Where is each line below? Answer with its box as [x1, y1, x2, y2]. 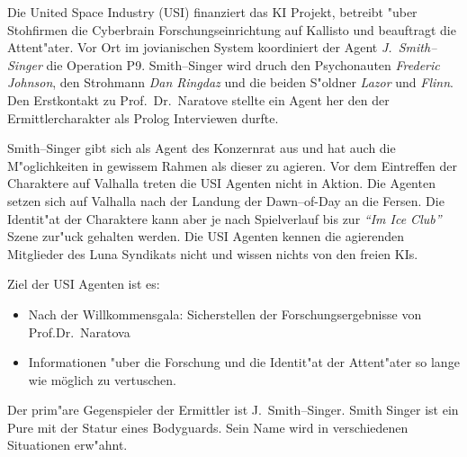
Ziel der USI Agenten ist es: [7, 274, 160, 293]
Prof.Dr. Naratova [28, 322, 130, 341]
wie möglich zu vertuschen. [28, 370, 177, 389]
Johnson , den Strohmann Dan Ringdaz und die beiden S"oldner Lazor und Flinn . [7, 73, 454, 92]
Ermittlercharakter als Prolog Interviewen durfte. [7, 108, 279, 127]
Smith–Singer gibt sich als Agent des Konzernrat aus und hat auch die [7, 139, 396, 157]
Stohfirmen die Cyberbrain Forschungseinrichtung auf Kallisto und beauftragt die [7, 20, 456, 39]
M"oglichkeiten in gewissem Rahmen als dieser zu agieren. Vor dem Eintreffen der [7, 156, 457, 175]
